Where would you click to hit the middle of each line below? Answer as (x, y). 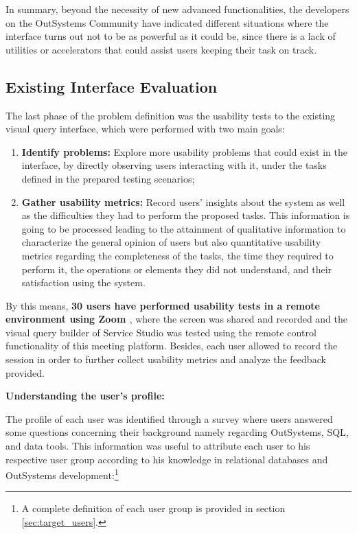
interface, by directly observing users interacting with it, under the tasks (174, 165)
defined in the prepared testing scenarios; (108, 178)
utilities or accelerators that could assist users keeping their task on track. (161, 49)
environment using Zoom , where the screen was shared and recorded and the (177, 319)
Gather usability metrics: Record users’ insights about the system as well (183, 201)
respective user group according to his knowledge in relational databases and (167, 459)
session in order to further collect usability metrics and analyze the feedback (166, 359)
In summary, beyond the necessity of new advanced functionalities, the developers (177, 9)
